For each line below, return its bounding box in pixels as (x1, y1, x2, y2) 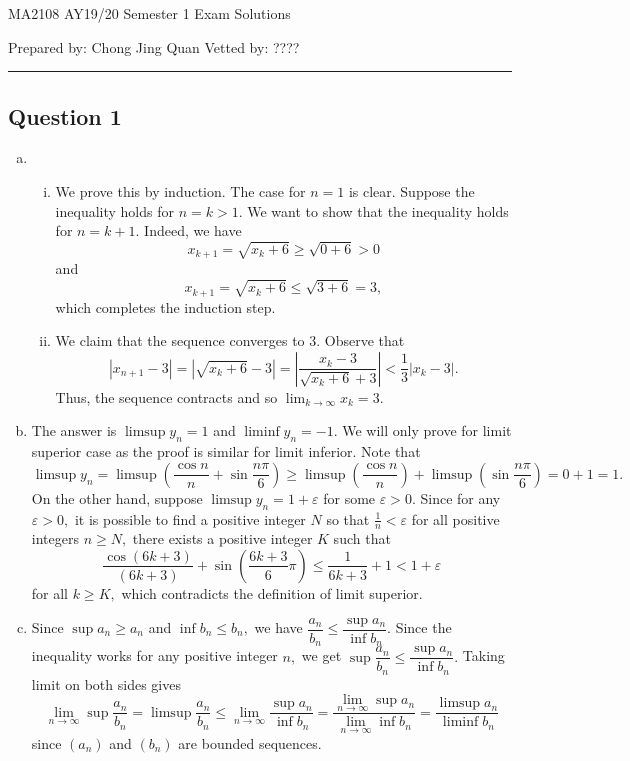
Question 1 (8, 100, 122, 131)
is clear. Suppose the (348, 180, 475, 201)
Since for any (420, 487, 501, 508)
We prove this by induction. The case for (55, 180, 306, 201)
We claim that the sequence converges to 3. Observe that (55, 330, 405, 351)
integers (31, 528, 79, 549)
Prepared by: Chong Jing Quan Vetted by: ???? (8, 36, 300, 57)
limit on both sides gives (31, 673, 181, 694)
